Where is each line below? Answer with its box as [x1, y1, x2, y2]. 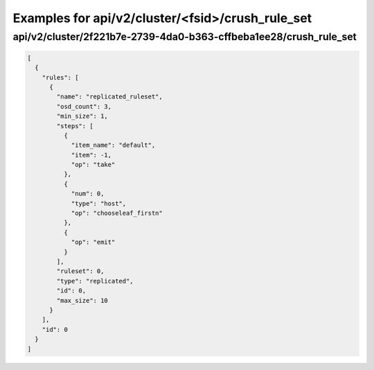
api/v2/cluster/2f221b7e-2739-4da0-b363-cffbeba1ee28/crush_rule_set [12, 30, 357, 43]
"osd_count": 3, [56, 103, 112, 110]
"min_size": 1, [56, 112, 109, 121]
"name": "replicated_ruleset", [56, 93, 163, 100]
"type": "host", [71, 200, 127, 207]
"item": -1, [71, 151, 112, 159]
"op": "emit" [71, 238, 116, 246]
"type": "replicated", [56, 277, 134, 285]
